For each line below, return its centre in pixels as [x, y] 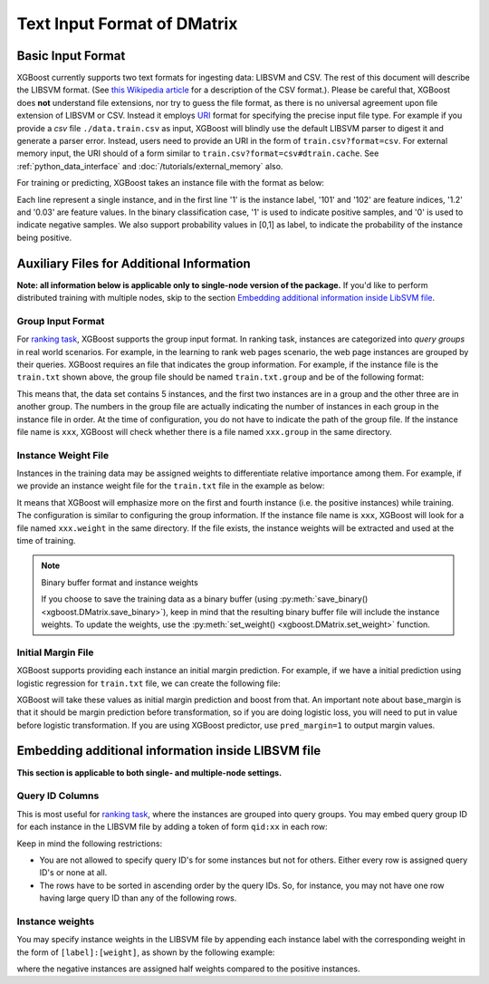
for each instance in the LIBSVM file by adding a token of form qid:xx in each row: [172, 827]
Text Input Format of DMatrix [127, 24]
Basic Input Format [71, 56]
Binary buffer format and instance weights [120, 582]
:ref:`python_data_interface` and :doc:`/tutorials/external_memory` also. [150, 166]
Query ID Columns [58, 796]
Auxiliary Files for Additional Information [134, 263]
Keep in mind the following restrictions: [90, 844]
